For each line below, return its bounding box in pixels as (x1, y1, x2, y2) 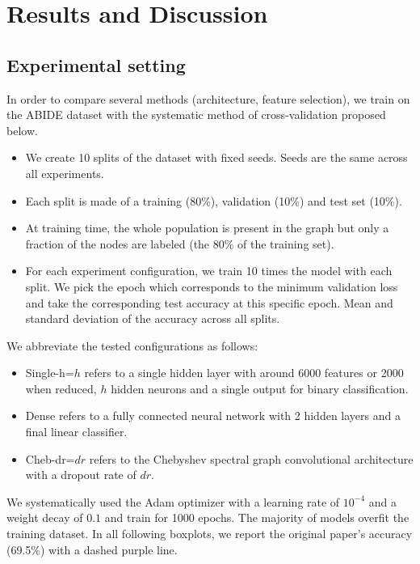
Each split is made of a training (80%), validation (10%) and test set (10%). (25, 192, 402, 209)
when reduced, (25, 380, 97, 396)
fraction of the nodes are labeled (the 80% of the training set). (25, 235, 334, 252)
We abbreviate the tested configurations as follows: (6, 337, 258, 354)
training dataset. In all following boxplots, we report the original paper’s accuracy (6, 525, 413, 542)
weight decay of (6, 509, 83, 526)
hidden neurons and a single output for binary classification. (111, 380, 409, 396)
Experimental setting (6, 52, 186, 77)
